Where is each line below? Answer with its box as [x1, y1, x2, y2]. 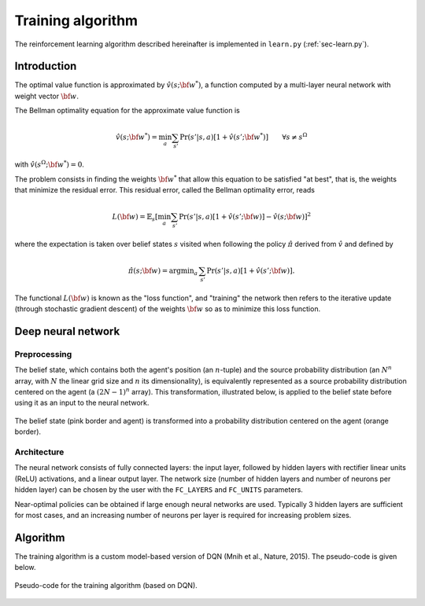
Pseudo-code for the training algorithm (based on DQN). [14, 580, 198, 589]
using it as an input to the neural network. [14, 398, 150, 408]
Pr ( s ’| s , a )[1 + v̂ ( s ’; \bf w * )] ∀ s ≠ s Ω [179, 131, 308, 141]
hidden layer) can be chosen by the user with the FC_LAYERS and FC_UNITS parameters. [14, 485, 303, 494]
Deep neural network [14, 325, 120, 338]
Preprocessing [14, 348, 72, 359]
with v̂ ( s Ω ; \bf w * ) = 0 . [14, 159, 84, 169]
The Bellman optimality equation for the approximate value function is [14, 106, 240, 116]
